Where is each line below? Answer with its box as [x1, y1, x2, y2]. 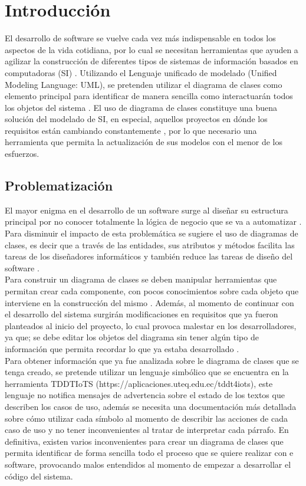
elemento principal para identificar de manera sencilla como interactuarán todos [5, 90, 293, 102]
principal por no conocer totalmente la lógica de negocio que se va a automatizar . [5, 215, 302, 228]
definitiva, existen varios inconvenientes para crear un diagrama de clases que [5, 435, 284, 447]
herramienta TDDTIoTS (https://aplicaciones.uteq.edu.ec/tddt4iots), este [5, 377, 273, 389]
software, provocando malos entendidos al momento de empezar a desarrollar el [5, 458, 291, 470]
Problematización [5, 176, 113, 195]
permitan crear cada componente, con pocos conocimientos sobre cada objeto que [5, 285, 299, 297]
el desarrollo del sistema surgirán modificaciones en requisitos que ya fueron [5, 308, 278, 320]
